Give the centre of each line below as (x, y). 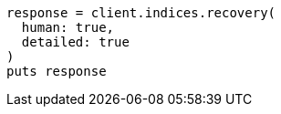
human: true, (68, 27)
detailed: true (75, 42)
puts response (57, 71)
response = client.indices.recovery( (141, 13)
